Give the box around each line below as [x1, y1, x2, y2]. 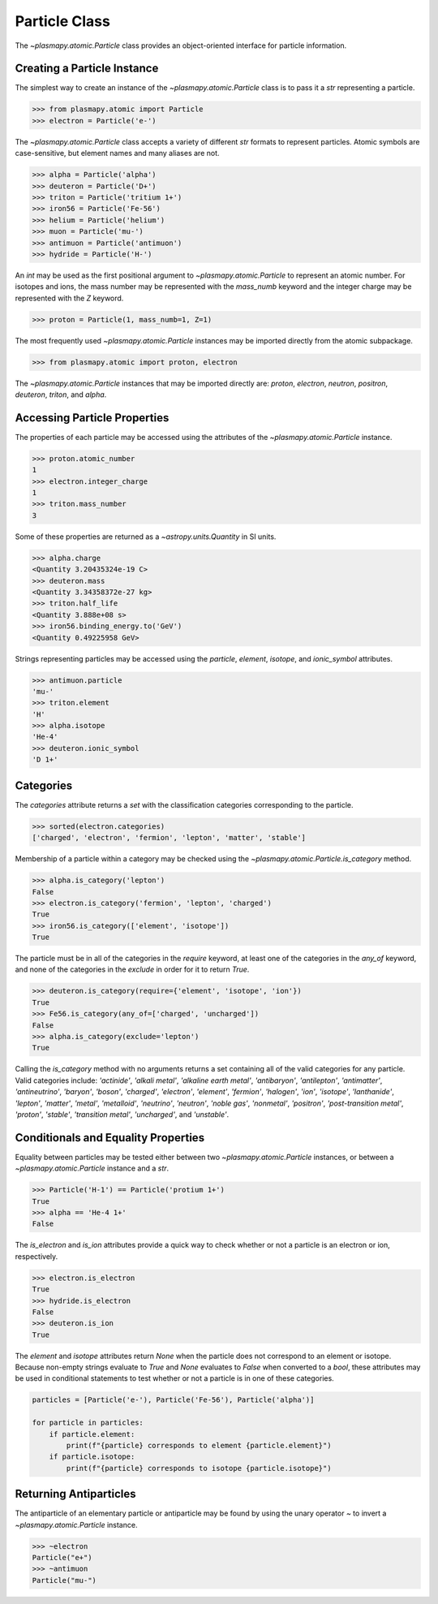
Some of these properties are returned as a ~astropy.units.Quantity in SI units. [15, 532, 277, 541]
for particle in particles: [32, 1418, 144, 1428]
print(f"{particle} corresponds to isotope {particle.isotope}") [66, 1464, 332, 1472]
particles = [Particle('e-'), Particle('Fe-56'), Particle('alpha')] [32, 1395, 315, 1404]
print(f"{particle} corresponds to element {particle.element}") [66, 1441, 332, 1450]
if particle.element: [49, 1429, 135, 1438]
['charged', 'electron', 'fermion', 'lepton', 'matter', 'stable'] [32, 833, 307, 843]
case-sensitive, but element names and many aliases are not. [15, 149, 220, 158]
